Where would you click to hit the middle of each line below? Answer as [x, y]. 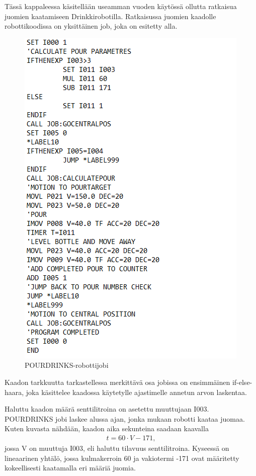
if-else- [242, 382]
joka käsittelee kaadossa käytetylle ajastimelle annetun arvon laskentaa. [136, 392]
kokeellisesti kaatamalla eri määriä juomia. [70, 468]
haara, [14, 392]
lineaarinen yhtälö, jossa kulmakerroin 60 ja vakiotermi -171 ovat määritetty [122, 458]
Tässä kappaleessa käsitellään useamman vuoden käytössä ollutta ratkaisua [121, 6]
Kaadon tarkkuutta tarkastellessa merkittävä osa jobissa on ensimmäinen [117, 382]
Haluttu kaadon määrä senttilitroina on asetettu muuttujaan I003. [107, 409]
